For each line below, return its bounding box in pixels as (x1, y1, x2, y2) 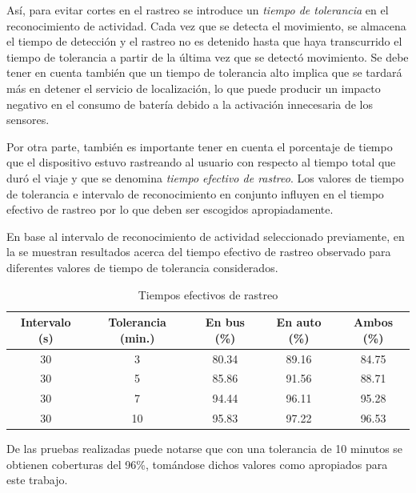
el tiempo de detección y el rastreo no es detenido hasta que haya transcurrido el (6, 33, 402, 50)
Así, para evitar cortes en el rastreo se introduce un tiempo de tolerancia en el (6, 2, 389, 18)
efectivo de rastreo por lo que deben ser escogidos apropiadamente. (6, 201, 334, 218)
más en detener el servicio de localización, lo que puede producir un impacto (6, 79, 381, 96)
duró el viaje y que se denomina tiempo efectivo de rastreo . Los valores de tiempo (6, 169, 404, 186)
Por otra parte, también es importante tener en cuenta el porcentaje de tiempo (6, 138, 393, 154)
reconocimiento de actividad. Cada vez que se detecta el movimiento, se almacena (6, 17, 406, 34)
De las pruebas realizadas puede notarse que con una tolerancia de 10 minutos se (6, 440, 403, 457)
